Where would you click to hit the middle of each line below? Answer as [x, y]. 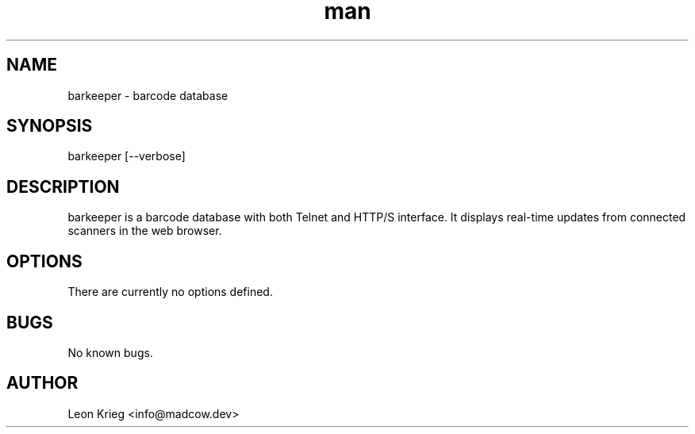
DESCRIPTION [63, 186]
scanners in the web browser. [145, 231]
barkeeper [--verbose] [127, 156]
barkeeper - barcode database [148, 95]
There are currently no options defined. [170, 292]
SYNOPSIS [50, 126]
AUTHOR [42, 383]
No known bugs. [110, 352]
